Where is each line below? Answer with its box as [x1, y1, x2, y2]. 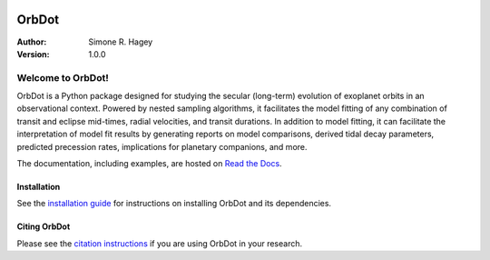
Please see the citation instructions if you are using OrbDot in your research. [16, 237, 303, 249]
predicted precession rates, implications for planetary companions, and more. [16, 141, 308, 152]
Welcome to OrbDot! [16, 71, 109, 84]
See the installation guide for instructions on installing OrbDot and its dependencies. [16, 198, 331, 209]
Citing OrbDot [16, 221, 71, 232]
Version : [16, 48, 50, 59]
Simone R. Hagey [88, 36, 153, 47]
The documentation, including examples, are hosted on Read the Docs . [16, 158, 282, 168]
